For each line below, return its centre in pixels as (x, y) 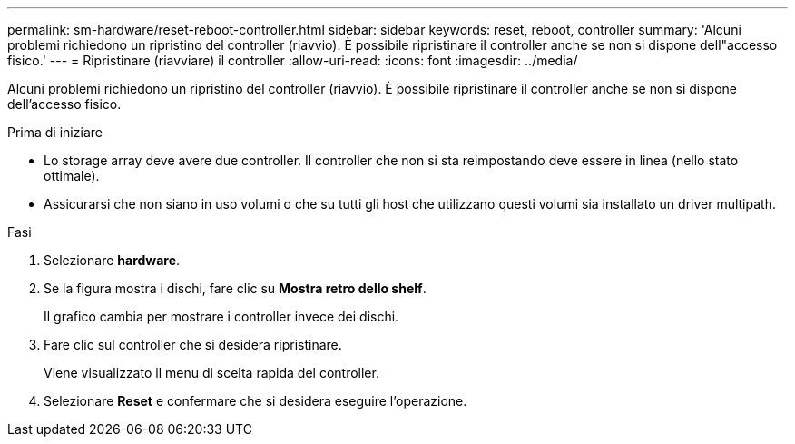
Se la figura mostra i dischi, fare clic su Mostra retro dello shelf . (235, 288)
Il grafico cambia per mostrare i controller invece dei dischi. (221, 316)
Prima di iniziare (55, 132)
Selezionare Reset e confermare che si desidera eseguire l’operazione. (255, 401)
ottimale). (72, 176)
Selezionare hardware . (112, 260)
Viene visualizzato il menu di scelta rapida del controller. (211, 373)
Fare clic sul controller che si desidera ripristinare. (193, 345)
